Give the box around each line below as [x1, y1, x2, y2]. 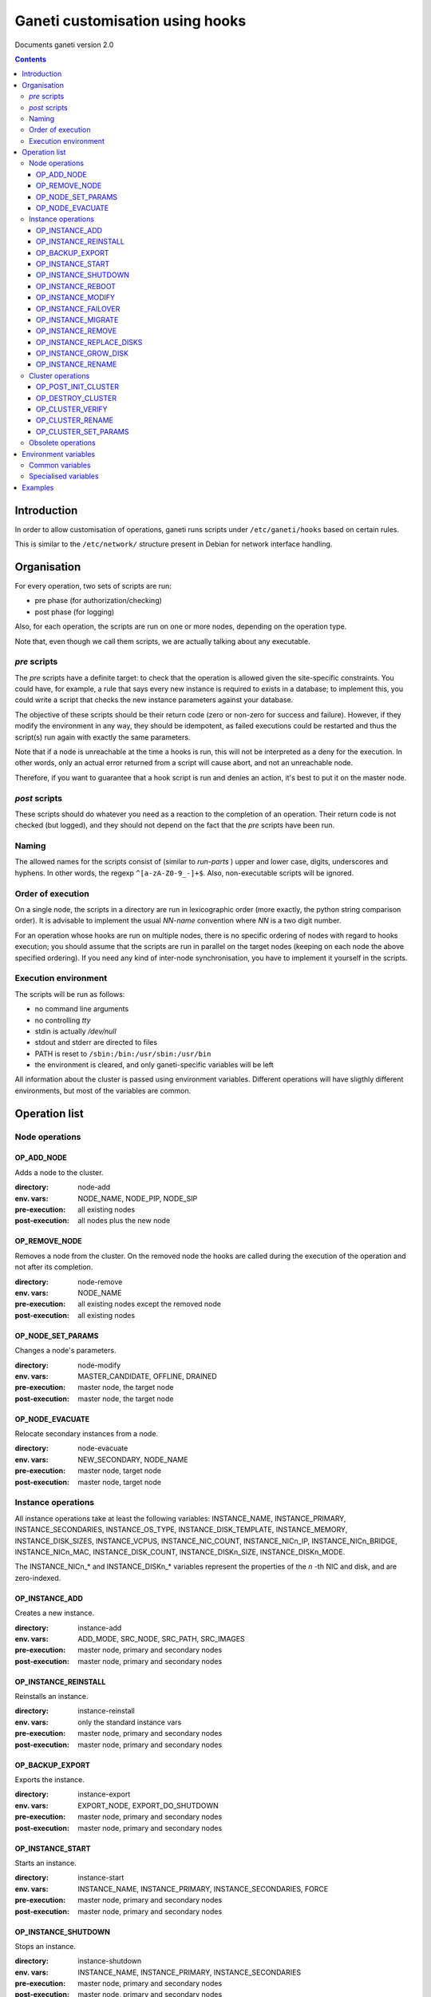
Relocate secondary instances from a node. [14, 1429, 159, 1439]
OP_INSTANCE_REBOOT [36, 281, 116, 291]
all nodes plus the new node [77, 1216, 171, 1225]
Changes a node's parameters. [14, 1346, 117, 1356]
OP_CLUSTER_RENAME [36, 415, 113, 425]
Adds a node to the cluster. [14, 1167, 104, 1177]
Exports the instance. [14, 1775, 85, 1785]
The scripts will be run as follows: [14, 989, 125, 998]
